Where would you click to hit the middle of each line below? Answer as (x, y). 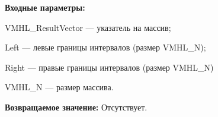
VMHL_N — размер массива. (59, 87)
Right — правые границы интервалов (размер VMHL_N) (109, 67)
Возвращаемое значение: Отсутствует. (76, 107)
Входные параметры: (45, 7)
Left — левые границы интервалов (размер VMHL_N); (105, 47)
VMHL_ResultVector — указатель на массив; (88, 27)
